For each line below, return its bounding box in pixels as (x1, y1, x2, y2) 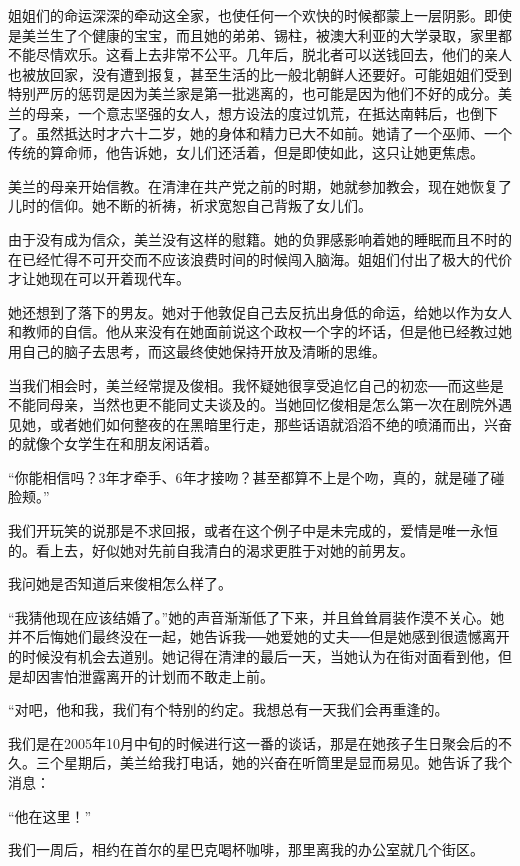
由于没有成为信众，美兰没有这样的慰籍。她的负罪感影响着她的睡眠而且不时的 (8, 228, 512, 249)
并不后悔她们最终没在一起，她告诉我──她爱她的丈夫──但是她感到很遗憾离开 (8, 626, 510, 647)
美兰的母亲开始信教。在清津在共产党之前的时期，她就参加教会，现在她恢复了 (8, 175, 512, 196)
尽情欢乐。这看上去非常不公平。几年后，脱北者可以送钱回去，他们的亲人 (35, 44, 512, 65)
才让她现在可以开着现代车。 (8, 268, 190, 289)
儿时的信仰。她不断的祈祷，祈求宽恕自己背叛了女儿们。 (8, 195, 372, 216)
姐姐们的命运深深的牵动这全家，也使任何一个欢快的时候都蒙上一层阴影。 (8, 5, 484, 25)
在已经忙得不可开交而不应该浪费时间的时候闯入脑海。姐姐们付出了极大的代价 (8, 248, 512, 269)
